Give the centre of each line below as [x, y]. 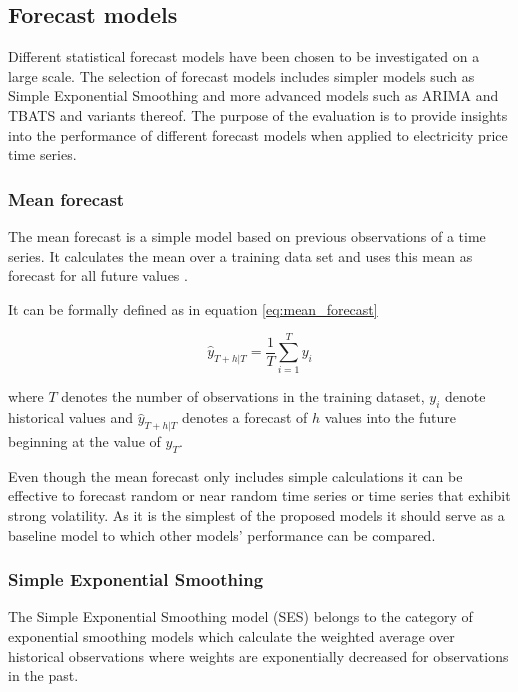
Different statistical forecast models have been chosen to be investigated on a [244, 56]
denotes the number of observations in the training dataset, [243, 396]
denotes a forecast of [244, 417]
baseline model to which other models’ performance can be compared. [222, 534]
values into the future [390, 417]
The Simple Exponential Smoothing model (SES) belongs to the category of [240, 616]
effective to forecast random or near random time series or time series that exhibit [259, 495]
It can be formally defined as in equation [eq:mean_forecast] [193, 308]
